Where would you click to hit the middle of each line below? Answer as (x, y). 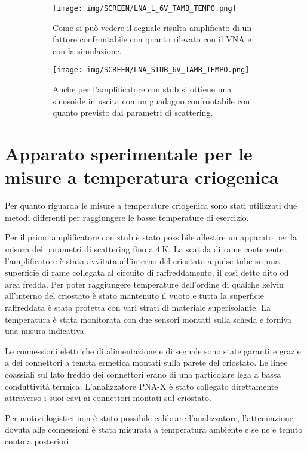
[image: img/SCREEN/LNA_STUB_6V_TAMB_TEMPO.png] (151, 70)
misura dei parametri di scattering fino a (79, 248)
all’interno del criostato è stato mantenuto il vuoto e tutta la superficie (134, 296)
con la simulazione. (87, 50)
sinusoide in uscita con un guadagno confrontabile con (151, 101)
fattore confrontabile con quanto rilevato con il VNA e (152, 39)
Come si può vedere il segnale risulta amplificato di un (152, 27)
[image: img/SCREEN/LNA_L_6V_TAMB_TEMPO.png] (145, 8)
